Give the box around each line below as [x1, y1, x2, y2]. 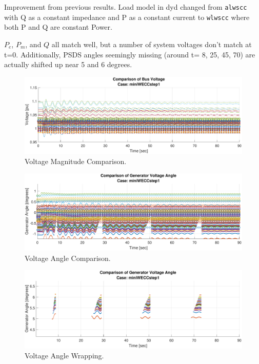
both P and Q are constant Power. [4, 22, 112, 32]
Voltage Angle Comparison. [25, 252, 111, 263]
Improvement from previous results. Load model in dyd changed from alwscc [4, 2, 247, 12]
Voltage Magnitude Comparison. [25, 155, 127, 166]
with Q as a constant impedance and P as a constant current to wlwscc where [4, 11, 250, 22]
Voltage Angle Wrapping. [25, 350, 104, 361]
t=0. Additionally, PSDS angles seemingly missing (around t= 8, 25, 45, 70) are [4, 49, 255, 59]
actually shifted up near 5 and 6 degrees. [4, 59, 132, 70]
